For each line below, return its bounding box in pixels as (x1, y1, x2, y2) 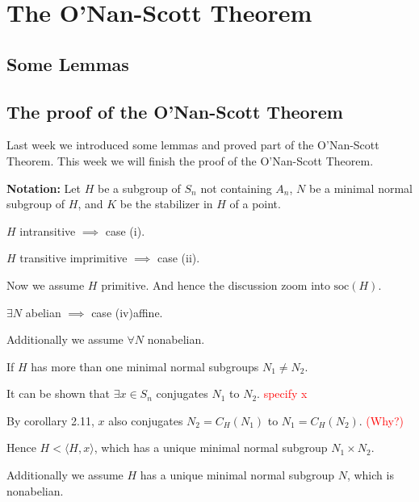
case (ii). (157, 249, 200, 266)
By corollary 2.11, (6, 412, 94, 429)
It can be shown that (6, 385, 111, 402)
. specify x (257, 385, 308, 402)
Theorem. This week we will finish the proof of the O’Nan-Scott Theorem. (6, 152, 374, 169)
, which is (346, 466, 394, 483)
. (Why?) (358, 412, 404, 429)
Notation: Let (6, 179, 81, 196)
